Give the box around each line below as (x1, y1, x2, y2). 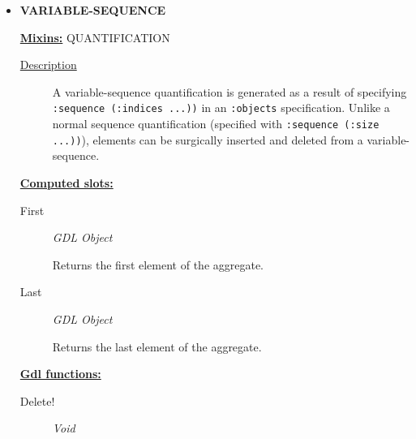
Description (19, 56, 77, 73)
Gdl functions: (19, 365, 101, 382)
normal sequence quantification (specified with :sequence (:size (52, 115, 380, 132)
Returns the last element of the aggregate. (52, 338, 262, 355)
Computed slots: (19, 174, 114, 191)
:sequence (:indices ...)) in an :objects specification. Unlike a (52, 99, 390, 116)
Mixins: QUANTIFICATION (19, 28, 170, 45)
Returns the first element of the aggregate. (52, 256, 264, 273)
